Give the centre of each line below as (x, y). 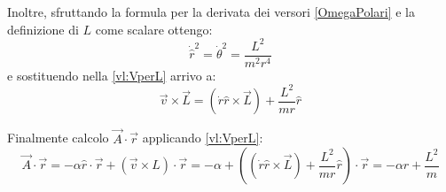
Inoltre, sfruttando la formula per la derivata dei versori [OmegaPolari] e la (211, 12)
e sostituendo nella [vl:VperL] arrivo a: (112, 75)
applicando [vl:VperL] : (203, 138)
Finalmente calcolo (58, 138)
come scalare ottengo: (154, 29)
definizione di (43, 29)
